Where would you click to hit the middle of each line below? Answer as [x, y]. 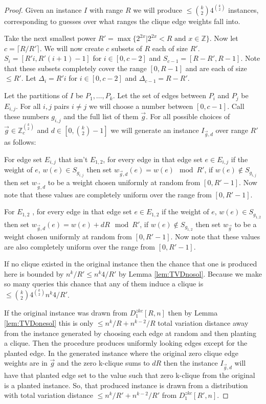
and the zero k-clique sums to [103, 363]
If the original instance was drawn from [66, 313]
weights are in [26, 363]
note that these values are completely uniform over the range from [108, 194]
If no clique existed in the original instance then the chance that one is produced [131, 264]
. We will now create [72, 48]
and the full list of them [101, 116]
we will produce [158, 9]
